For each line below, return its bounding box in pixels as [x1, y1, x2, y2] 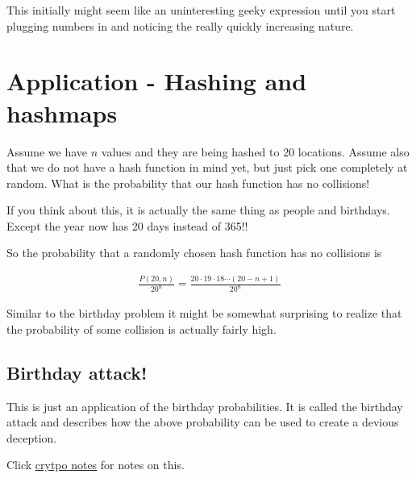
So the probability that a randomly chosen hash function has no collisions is [6, 244, 382, 261]
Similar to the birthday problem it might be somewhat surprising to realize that [6, 305, 402, 322]
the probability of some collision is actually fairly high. [6, 320, 277, 337]
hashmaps [6, 96, 118, 129]
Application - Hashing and [6, 64, 307, 98]
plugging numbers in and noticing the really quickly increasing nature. [6, 17, 354, 34]
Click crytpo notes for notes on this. [6, 456, 185, 473]
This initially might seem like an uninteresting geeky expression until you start [6, 2, 396, 18]
